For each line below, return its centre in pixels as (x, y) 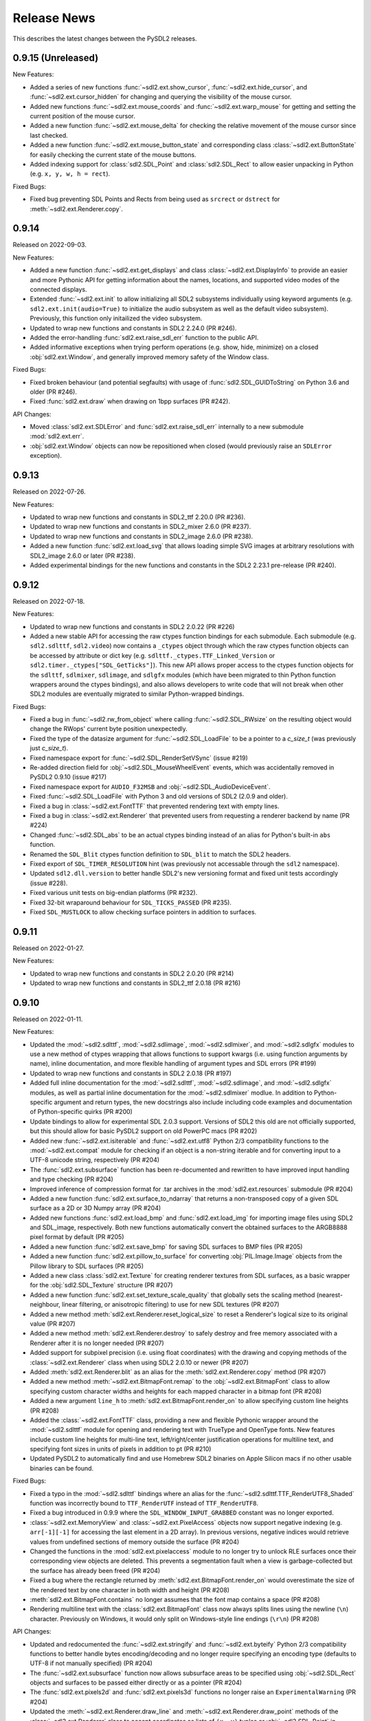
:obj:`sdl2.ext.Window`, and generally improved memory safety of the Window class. (149, 357)
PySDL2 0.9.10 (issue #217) (68, 777)
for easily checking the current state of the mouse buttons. (113, 154)
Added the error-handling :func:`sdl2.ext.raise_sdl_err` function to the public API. (144, 337)
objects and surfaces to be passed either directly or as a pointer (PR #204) (136, 1682)
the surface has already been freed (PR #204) (95, 1570)
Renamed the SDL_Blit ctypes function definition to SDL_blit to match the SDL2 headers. (160, 854)
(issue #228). (49, 883)
